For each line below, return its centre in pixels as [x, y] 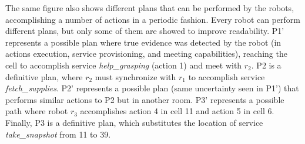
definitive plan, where [44, 76]
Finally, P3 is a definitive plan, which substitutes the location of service [134, 122]
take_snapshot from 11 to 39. [58, 134]
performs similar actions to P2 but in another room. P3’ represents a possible [145, 99]
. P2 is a [266, 65]
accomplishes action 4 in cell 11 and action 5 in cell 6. [177, 111]
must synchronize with [135, 76]
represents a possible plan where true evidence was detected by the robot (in [143, 42]
